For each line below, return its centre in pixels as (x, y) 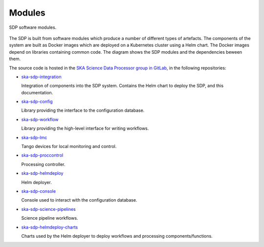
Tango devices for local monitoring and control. (69, 146)
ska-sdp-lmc (34, 137)
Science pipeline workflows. (50, 218)
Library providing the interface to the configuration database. (83, 110)
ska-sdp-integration (41, 77)
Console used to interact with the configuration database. (79, 200)
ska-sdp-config (37, 102)
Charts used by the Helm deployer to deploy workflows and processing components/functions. (117, 236)
